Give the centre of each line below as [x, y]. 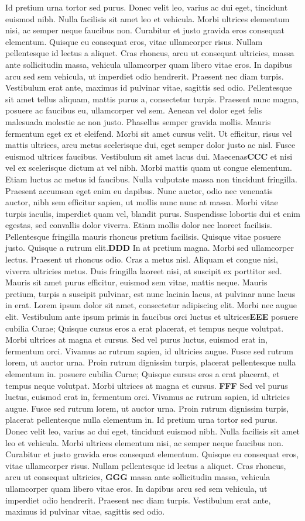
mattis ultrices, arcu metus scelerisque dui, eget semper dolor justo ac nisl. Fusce [150, 145]
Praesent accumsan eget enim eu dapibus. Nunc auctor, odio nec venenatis [139, 190]
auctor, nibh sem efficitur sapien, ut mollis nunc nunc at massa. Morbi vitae [142, 202]
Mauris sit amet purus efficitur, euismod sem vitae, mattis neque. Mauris [136, 282]
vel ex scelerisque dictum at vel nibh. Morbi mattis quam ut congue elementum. [149, 168]
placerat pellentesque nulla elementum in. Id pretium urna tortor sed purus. [141, 420]
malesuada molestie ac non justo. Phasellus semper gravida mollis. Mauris [138, 121]
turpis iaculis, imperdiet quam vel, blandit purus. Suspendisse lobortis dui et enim [153, 213]
